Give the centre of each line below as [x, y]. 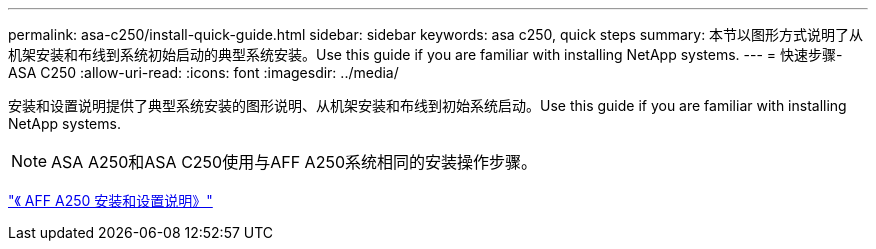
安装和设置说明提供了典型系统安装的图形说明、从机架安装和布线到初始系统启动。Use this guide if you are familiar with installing [427, 105]
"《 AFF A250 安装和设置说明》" [110, 200]
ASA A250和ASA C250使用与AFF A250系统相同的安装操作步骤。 [294, 162]
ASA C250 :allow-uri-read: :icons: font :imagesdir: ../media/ [203, 72]
